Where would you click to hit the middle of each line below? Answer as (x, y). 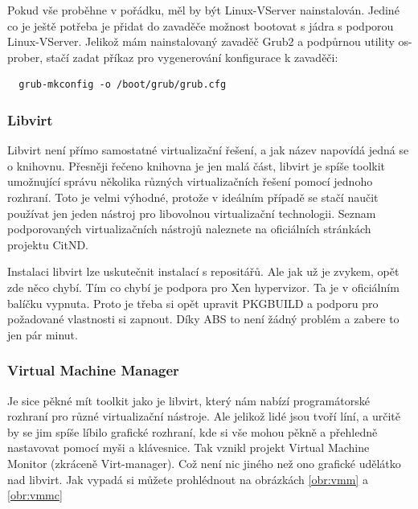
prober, (25, 57)
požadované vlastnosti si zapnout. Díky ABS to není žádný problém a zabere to (203, 319)
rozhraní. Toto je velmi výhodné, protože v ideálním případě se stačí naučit (193, 197)
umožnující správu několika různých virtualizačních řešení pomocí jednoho (190, 181)
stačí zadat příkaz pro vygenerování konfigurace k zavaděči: (192, 57)
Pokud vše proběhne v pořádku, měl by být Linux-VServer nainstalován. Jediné (203, 10)
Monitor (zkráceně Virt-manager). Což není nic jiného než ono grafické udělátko (204, 463)
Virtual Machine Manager (93, 370)
